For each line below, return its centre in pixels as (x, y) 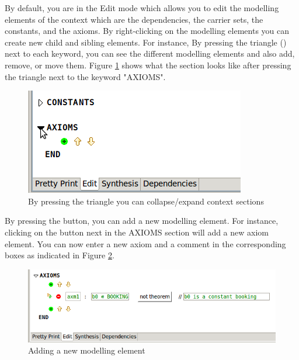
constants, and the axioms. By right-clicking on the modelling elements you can (147, 31)
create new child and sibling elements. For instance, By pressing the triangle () (146, 42)
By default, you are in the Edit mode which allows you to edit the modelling (142, 8)
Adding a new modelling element (87, 350)
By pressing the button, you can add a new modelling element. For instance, (142, 221)
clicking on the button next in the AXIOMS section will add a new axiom (137, 232)
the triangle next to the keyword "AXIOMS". (85, 76)
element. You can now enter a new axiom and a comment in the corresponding (145, 243)
